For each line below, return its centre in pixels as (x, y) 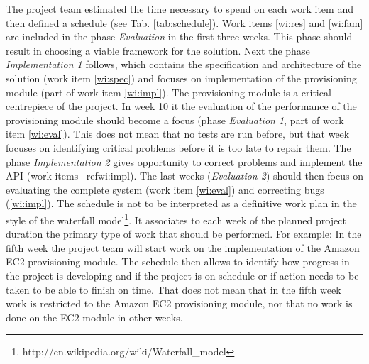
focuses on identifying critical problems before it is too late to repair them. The (178, 147)
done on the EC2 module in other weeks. (94, 317)
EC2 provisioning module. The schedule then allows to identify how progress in (178, 261)
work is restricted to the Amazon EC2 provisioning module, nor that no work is (179, 303)
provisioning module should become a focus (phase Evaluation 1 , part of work (175, 120)
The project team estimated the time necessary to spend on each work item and (180, 9)
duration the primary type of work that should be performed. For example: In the (184, 234)
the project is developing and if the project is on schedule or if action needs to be (182, 275)
